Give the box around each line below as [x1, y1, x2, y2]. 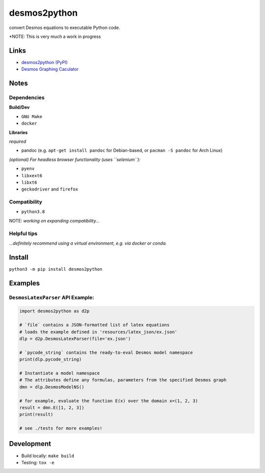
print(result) [19, 411, 53, 417]
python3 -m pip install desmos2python [9, 266, 103, 272]
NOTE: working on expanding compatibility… [9, 218, 100, 223]
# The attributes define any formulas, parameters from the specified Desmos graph [19, 377, 227, 383]
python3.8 [21, 209, 45, 215]
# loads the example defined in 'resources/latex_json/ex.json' [19, 329, 178, 335]
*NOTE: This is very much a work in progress [9, 33, 101, 39]
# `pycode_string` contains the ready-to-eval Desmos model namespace [19, 349, 193, 355]
